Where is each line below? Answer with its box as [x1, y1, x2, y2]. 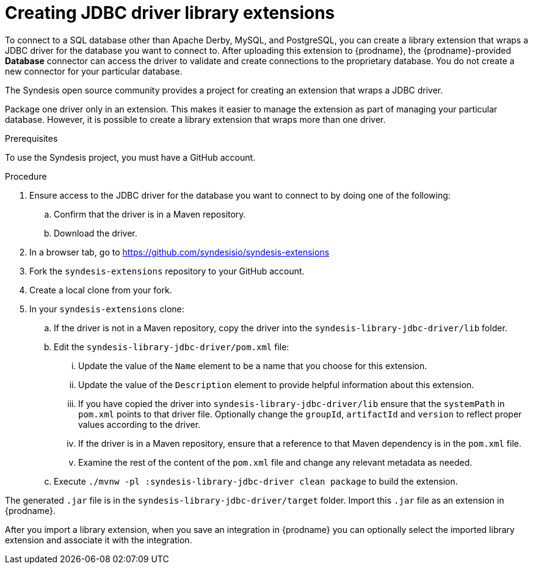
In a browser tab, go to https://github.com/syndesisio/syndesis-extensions [29, 246, 330, 257]
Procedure [5, 171, 47, 182]
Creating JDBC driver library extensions [5, 2, 335, 23]
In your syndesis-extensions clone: [29, 303, 184, 314]
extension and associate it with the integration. [5, 534, 192, 545]
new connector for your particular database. [5, 65, 183, 76]
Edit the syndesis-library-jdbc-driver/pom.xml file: [54, 341, 289, 352]
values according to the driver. [78, 419, 201, 430]
